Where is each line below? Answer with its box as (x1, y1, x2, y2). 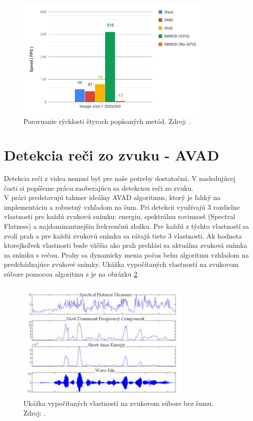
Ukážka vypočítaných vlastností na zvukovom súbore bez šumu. (23, 398, 214, 408)
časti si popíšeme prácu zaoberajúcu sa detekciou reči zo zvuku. (4, 182, 194, 193)
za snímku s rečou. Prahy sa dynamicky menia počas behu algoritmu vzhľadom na (4, 249, 249, 260)
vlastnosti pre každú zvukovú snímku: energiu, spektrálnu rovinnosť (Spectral (4, 211, 235, 221)
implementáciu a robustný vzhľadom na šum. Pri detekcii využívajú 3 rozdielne (4, 201, 240, 212)
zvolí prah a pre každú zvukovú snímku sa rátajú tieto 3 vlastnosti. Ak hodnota (4, 230, 242, 241)
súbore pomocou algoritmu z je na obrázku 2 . (4, 269, 139, 279)
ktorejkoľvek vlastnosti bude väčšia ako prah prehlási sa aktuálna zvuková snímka (4, 240, 247, 250)
